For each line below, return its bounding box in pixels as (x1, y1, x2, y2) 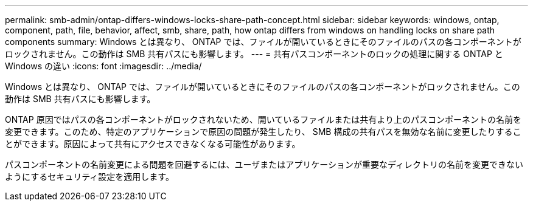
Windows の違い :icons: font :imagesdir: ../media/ (5, 61, 202, 71)
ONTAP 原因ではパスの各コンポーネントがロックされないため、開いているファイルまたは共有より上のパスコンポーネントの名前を (5, 114, 521, 125)
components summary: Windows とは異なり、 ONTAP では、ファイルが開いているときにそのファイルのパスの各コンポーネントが (5, 36, 521, 47)
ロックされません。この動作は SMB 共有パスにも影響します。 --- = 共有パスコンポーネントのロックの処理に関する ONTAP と (5, 49, 503, 59)
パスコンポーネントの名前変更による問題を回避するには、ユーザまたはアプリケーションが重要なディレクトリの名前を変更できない (5, 159, 524, 170)
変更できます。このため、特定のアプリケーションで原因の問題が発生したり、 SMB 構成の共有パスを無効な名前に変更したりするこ (5, 126, 521, 137)
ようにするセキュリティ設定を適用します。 (5, 171, 174, 182)
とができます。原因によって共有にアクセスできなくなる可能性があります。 (5, 139, 301, 149)
